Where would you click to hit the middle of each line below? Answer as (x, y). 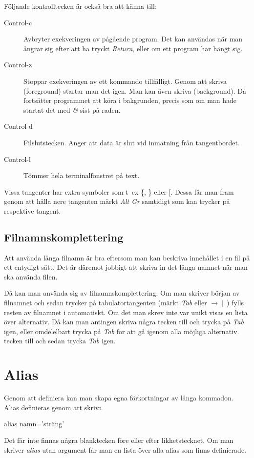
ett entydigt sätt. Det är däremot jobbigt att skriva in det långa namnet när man (126, 267)
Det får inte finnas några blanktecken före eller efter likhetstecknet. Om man (119, 440)
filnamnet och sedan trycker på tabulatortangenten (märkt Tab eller (106, 303)
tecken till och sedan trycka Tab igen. (60, 341)
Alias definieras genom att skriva (53, 407)
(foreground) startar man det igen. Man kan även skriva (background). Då (135, 90)
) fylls (235, 303)
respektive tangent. (32, 210)
